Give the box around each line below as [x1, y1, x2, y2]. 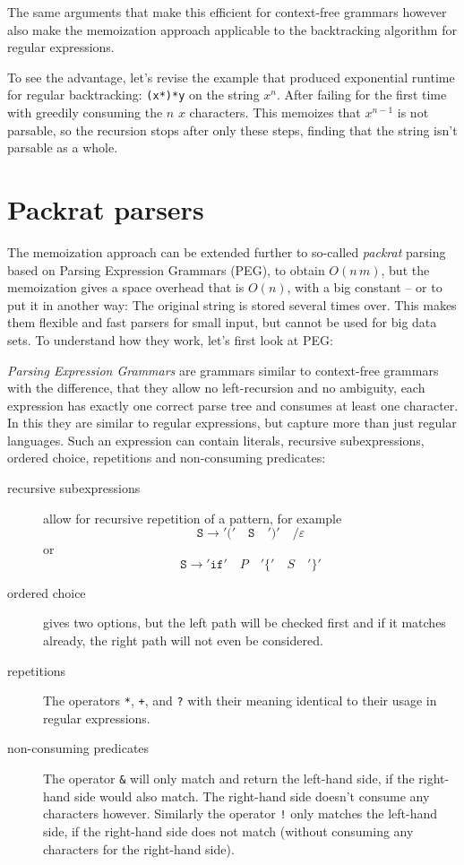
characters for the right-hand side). [43, 839, 235, 858]
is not [397, 103, 429, 122]
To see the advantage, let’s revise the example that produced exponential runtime [7, 67, 455, 86]
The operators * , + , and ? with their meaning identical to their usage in [43, 691, 437, 710]
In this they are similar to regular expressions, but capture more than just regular [7, 413, 457, 432]
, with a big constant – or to [287, 278, 443, 297]
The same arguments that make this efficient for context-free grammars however [7, 3, 447, 21]
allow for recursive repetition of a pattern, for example [43, 508, 342, 527]
